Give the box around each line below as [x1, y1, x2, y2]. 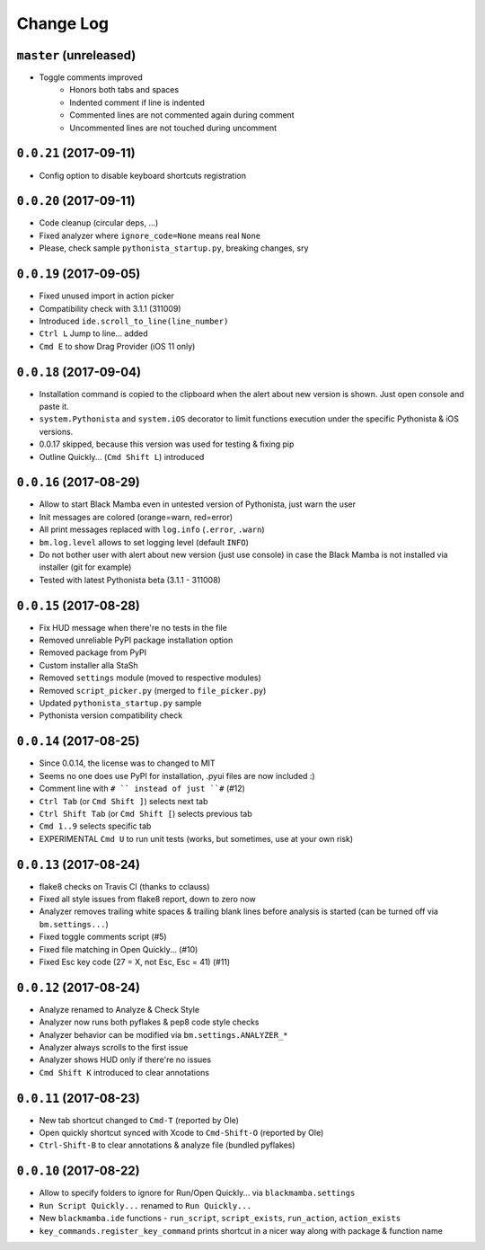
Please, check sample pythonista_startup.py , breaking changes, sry [39, 243, 309, 253]
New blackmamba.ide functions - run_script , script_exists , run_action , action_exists [39, 1213, 401, 1224]
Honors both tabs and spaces [69, 84, 180, 95]
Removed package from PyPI [39, 647, 147, 658]
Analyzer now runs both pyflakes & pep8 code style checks [39, 1016, 260, 1028]
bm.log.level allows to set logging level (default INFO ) [39, 536, 249, 547]
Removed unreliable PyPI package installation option [39, 634, 234, 646]
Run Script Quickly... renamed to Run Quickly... [39, 1200, 252, 1210]
